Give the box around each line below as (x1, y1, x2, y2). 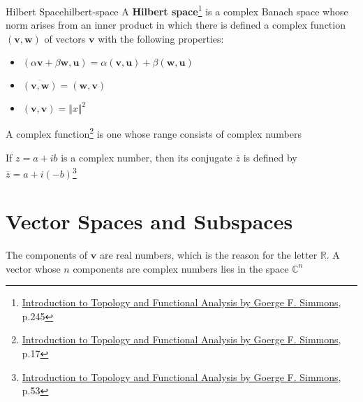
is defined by (243, 150, 297, 164)
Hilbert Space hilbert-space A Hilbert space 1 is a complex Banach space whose (6, 2, 348, 18)
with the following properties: (98, 31, 224, 45)
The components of (6, 247, 88, 262)
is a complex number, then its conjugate (61, 150, 232, 164)
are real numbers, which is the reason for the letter (99, 247, 318, 262)
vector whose (6, 261, 61, 275)
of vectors (44, 31, 86, 45)
